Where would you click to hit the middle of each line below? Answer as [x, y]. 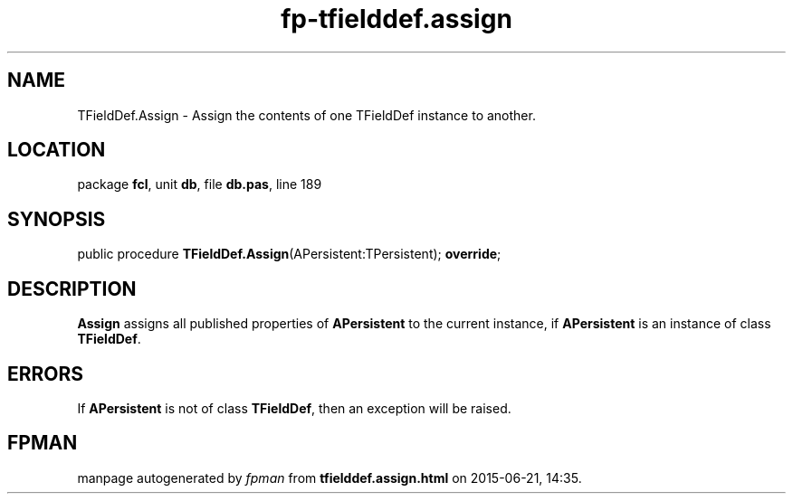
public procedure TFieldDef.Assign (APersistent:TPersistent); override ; [289, 254]
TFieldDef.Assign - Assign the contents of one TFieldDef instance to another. [306, 115]
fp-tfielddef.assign [396, 19]
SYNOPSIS [57, 219]
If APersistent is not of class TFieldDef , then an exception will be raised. [294, 408]
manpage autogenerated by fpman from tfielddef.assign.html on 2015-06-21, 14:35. [330, 477]
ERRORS [46, 373]
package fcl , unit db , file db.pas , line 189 [200, 184]
